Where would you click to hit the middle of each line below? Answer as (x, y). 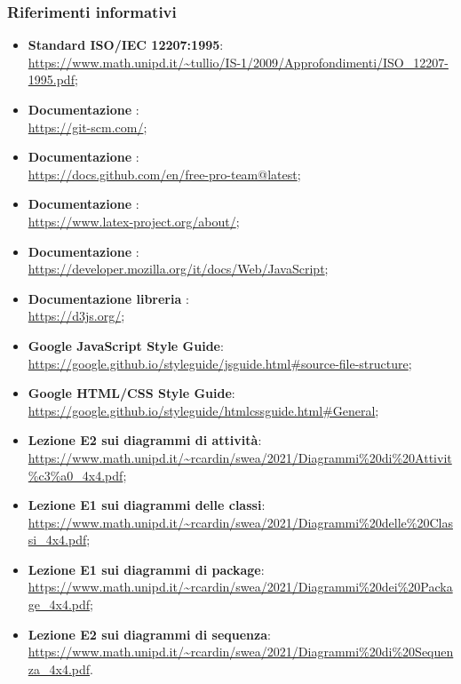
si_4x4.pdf (57, 540)
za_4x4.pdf (59, 668)
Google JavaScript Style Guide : (126, 345)
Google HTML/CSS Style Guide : (131, 393)
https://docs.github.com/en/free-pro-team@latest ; (164, 174)
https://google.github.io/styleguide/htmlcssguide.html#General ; (203, 410)
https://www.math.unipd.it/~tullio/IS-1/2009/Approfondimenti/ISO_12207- (238, 62)
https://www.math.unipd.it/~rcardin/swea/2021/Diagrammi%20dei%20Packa (240, 587)
